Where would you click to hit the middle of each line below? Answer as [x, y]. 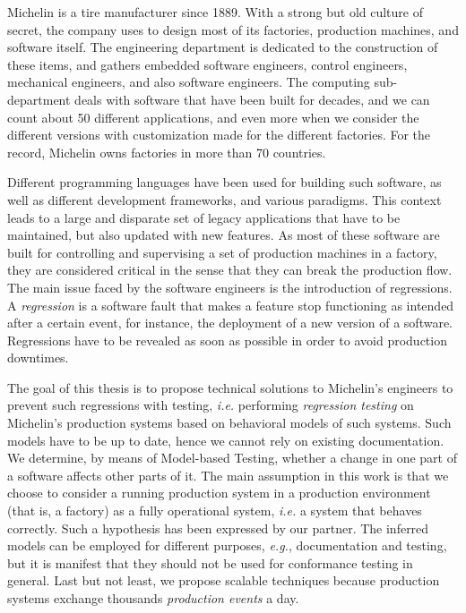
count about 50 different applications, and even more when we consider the [213, 117]
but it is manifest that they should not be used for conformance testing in [210, 562]
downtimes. [38, 358]
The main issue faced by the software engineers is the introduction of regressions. [230, 287]
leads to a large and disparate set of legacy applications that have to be [204, 217]
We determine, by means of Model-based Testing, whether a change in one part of [232, 458]
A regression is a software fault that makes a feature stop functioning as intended [231, 305]
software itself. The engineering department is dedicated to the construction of [223, 47]
